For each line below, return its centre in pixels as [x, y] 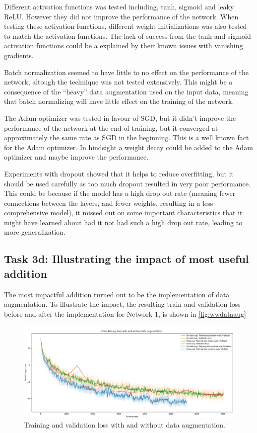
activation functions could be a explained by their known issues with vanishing [124, 45]
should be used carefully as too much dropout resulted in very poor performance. [127, 183]
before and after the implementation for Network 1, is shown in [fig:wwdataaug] [125, 313]
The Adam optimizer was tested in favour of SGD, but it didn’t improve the [120, 118]
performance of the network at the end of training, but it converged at [111, 128]
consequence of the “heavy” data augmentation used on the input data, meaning [126, 91]
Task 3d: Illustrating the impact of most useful [127, 259]
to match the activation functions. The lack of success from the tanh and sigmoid [128, 36]
